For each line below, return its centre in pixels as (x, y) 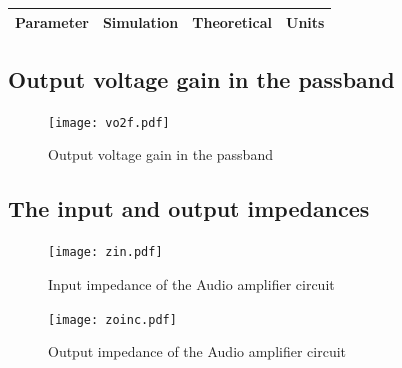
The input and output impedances (189, 208)
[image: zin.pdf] (105, 252)
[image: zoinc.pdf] (112, 319)
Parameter (52, 21)
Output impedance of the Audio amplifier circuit (197, 351)
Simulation (140, 21)
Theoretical (232, 21)
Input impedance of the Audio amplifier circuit (191, 283)
